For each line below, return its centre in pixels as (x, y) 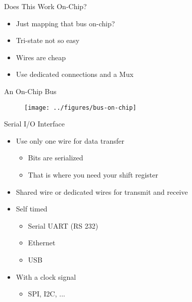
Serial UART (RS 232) (63, 225)
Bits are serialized (56, 158)
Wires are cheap (41, 57)
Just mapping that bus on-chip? (65, 23)
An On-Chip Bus (30, 91)
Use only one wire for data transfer (70, 140)
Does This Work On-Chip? (45, 6)
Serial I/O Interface (34, 124)
